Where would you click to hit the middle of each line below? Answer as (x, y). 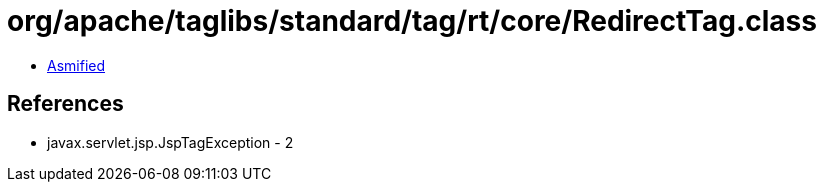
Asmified (76, 65)
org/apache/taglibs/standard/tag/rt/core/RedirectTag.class (412, 21)
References (65, 104)
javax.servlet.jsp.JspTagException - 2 (170, 142)
